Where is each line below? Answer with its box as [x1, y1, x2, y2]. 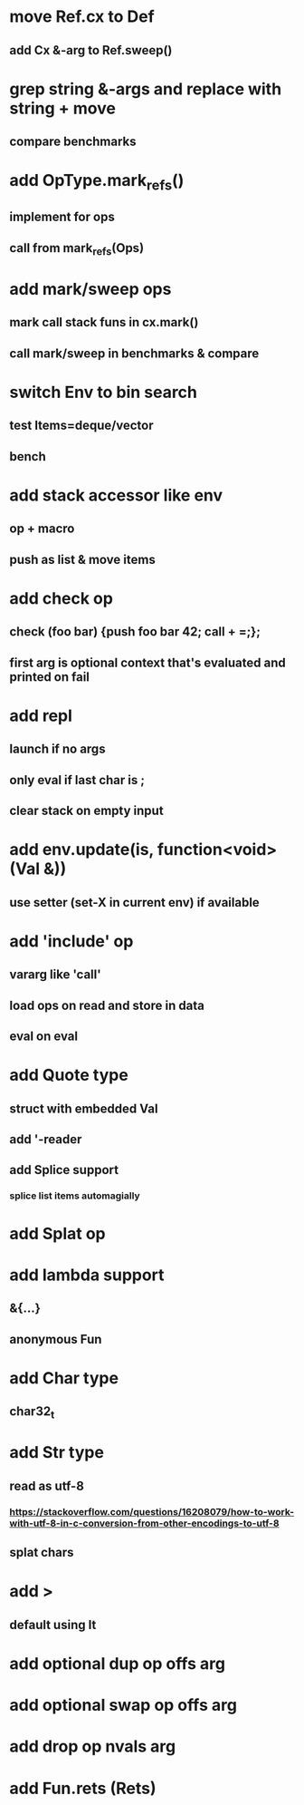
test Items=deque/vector [9, 418, 154, 433]
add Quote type [9, 1065, 128, 1085]
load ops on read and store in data [9, 997, 205, 1013]
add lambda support [9, 1265, 165, 1285]
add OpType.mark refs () [9, 170, 185, 194]
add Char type [9, 1367, 119, 1388]
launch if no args [9, 742, 106, 757]
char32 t [9, 1403, 55, 1422]
